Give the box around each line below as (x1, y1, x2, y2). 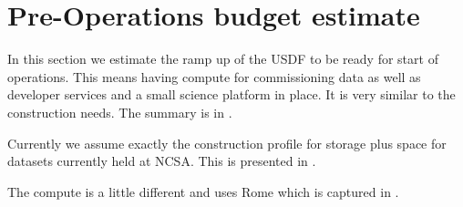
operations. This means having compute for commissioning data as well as (7, 67, 421, 86)
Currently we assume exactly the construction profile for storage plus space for (7, 133, 447, 152)
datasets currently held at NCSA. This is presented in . (7, 151, 316, 171)
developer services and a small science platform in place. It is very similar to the (7, 85, 456, 104)
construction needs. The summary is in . (7, 102, 232, 121)
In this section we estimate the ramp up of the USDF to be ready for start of (7, 49, 438, 68)
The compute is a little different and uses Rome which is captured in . (7, 181, 399, 201)
